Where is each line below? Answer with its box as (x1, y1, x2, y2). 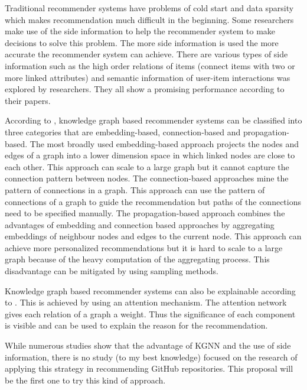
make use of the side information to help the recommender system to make (5, 25, 276, 37)
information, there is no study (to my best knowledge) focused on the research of (5, 350, 298, 363)
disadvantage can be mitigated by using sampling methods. (5, 265, 218, 277)
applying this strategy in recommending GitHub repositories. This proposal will (5, 362, 293, 375)
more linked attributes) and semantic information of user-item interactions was (5, 71, 290, 83)
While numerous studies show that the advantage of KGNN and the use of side (5, 339, 291, 352)
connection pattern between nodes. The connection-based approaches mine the (5, 172, 289, 184)
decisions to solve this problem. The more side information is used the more (5, 36, 279, 48)
